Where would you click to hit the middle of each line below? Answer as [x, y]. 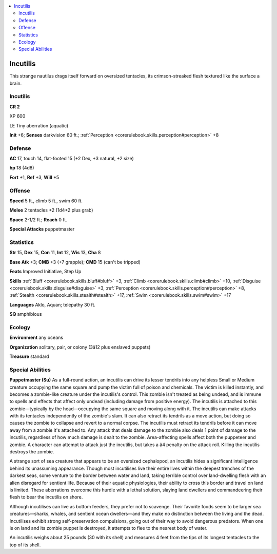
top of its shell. [25, 545]
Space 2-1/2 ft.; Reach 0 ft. [38, 219]
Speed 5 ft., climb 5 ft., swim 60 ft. [46, 201]
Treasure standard [29, 356]
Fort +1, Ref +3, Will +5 [34, 177]
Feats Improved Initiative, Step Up [45, 272]
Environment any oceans [36, 338]
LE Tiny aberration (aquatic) [39, 125]
